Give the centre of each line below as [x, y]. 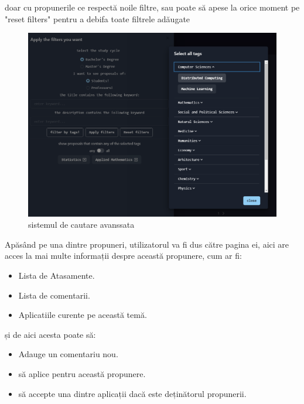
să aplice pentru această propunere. [82, 373]
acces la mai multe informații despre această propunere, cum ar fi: [123, 256]
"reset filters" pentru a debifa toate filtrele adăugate [98, 18]
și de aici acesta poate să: [50, 334]
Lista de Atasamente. [57, 275]
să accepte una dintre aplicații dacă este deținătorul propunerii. [132, 393]
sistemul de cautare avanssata [81, 225]
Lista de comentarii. [54, 295]
